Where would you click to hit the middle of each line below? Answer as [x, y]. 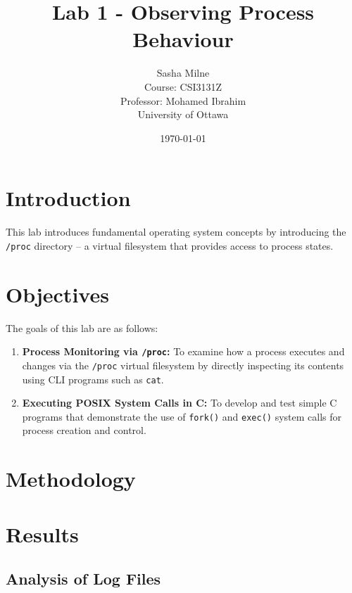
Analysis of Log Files [83, 579]
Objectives [57, 294]
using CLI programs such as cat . [93, 379]
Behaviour [183, 39]
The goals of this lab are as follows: [82, 327]
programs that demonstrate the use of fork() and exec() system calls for [182, 416]
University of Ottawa [183, 114]
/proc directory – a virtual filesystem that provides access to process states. [170, 245]
